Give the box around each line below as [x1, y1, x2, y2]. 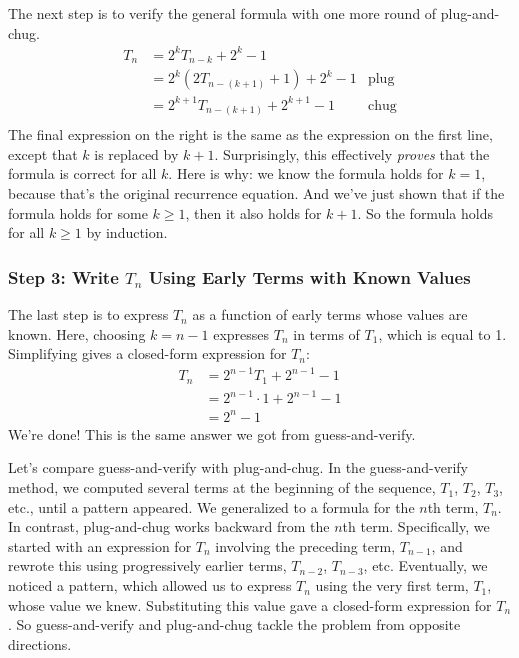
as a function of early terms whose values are [192, 304, 468, 325]
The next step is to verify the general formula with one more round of [8, 3, 437, 23]
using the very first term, [315, 575, 469, 596]
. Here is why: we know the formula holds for [168, 163, 444, 184]
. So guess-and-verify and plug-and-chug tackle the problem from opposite [8, 614, 461, 635]
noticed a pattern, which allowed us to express [8, 575, 292, 596]
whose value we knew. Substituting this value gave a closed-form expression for [8, 594, 492, 615]
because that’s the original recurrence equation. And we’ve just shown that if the [8, 183, 505, 204]
